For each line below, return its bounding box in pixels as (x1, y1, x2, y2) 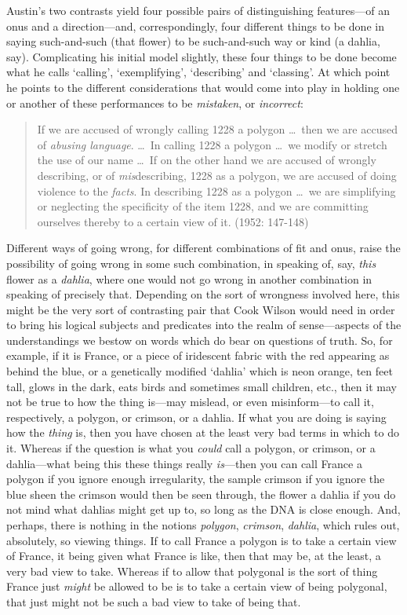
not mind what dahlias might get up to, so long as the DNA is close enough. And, (6, 501, 401, 518)
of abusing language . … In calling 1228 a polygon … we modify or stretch (37, 136, 387, 152)
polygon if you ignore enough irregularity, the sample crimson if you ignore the (6, 470, 385, 487)
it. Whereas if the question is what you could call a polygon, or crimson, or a (6, 440, 376, 456)
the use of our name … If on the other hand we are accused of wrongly (37, 152, 376, 168)
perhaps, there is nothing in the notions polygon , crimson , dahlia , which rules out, (6, 517, 400, 533)
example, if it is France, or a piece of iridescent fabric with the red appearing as (6, 347, 390, 364)
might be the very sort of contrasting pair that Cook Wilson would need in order (6, 301, 395, 317)
